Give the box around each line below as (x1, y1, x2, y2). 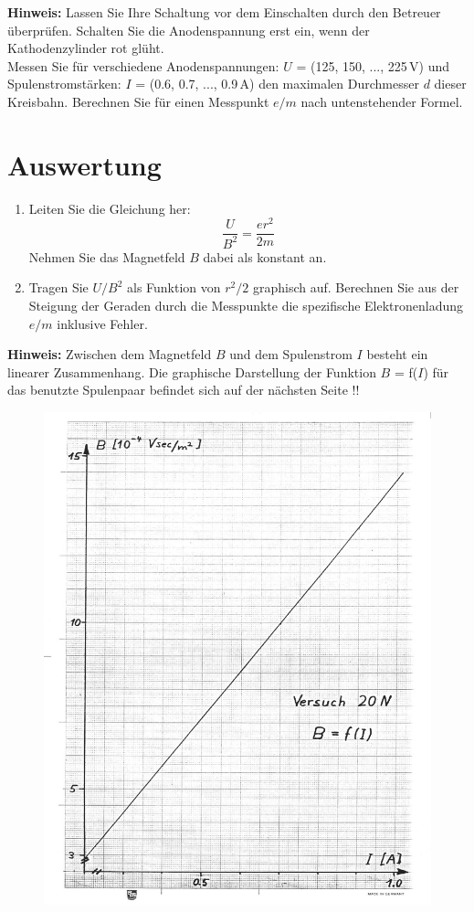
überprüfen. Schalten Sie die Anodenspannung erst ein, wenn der (7, 20, 370, 39)
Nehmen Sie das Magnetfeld (28, 247, 185, 266)
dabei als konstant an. (203, 247, 327, 266)
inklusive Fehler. (57, 313, 148, 333)
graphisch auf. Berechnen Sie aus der (252, 278, 459, 297)
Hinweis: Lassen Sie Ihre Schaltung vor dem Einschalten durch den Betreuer (7, 3, 441, 21)
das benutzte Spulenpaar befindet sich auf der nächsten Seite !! (7, 380, 360, 399)
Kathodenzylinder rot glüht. (7, 38, 164, 58)
